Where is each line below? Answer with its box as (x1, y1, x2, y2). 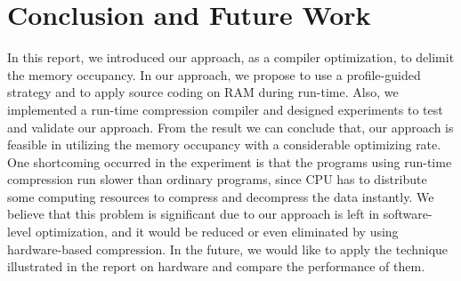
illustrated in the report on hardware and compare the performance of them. (7, 257, 425, 276)
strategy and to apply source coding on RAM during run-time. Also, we (7, 83, 399, 101)
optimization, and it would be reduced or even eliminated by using (35, 222, 399, 241)
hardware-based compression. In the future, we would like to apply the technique (7, 239, 449, 258)
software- (383, 205, 433, 223)
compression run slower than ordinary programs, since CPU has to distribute (7, 170, 427, 189)
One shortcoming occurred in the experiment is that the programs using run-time (7, 152, 452, 171)
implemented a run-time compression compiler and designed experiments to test (7, 100, 443, 118)
